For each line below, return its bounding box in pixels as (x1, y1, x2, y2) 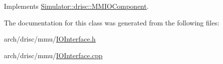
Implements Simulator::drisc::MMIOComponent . (4, 1, 149, 11)
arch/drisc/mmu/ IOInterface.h (4, 34, 96, 44)
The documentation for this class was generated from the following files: (4, 17, 220, 27)
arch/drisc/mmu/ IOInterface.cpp (4, 50, 103, 60)
